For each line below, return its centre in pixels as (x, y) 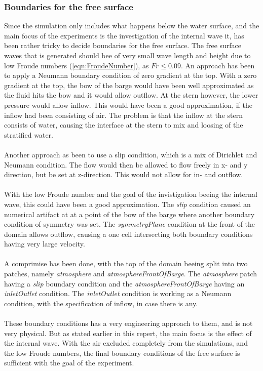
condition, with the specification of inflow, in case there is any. (101, 303)
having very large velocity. (45, 244)
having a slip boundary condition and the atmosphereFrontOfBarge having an (124, 283)
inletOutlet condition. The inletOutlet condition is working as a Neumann (118, 293)
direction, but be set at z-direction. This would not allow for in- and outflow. (124, 174)
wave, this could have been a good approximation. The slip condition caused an (127, 204)
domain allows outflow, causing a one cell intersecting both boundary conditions (128, 234)
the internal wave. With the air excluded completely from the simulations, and (126, 343)
